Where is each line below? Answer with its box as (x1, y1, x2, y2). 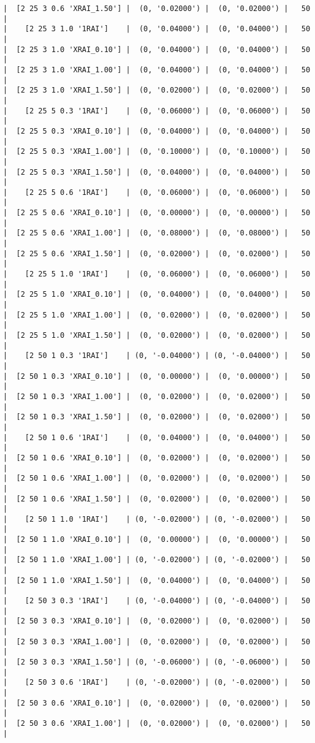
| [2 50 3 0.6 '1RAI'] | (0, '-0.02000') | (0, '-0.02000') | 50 (3, 678, 311, 687)
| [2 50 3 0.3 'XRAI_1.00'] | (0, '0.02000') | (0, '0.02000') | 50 (3, 637, 311, 646)
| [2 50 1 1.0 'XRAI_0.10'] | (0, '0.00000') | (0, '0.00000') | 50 (3, 535, 311, 544)
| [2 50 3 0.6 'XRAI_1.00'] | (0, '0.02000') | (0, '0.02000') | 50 (3, 718, 311, 728)
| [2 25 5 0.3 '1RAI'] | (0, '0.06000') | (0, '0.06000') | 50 (3, 106, 311, 115)
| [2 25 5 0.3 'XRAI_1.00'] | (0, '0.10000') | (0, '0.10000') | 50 (3, 147, 311, 156)
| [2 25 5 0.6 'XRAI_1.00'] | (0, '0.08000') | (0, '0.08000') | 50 (3, 229, 311, 238)
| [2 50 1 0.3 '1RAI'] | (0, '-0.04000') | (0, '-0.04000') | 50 (3, 351, 311, 360)
